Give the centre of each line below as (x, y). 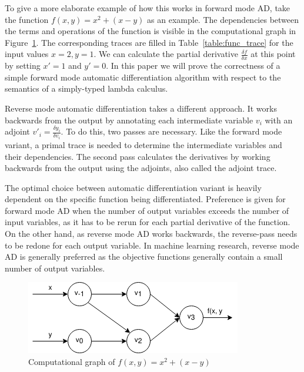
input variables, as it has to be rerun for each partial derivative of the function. (148, 222)
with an (279, 120)
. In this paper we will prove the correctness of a (193, 66)
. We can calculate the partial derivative (166, 54)
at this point (273, 54)
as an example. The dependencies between (223, 19)
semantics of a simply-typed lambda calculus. (86, 88)
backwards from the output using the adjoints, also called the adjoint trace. (141, 168)
